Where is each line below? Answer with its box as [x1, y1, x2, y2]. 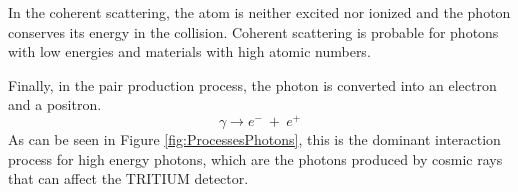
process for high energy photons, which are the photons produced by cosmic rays [8, 148, 503, 169]
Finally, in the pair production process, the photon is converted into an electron [8, 74, 497, 95]
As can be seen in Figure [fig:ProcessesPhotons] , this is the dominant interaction [8, 129, 501, 150]
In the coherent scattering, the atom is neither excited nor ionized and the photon [8, 2, 511, 22]
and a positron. [8, 94, 102, 115]
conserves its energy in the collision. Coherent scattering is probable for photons [8, 21, 499, 42]
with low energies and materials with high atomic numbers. [8, 41, 371, 62]
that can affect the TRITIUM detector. [8, 168, 249, 189]
